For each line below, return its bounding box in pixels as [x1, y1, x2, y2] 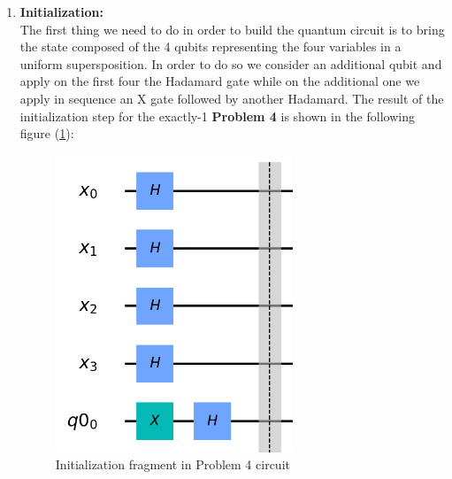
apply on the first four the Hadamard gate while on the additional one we [19, 72, 420, 90]
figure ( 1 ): [19, 124, 74, 143]
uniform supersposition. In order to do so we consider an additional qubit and [19, 54, 442, 73]
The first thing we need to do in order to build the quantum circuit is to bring [19, 19, 445, 38]
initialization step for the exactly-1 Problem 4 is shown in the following [19, 106, 415, 125]
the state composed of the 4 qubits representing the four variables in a [19, 37, 402, 56]
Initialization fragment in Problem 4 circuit [55, 455, 290, 474]
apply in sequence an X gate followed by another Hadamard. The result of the [19, 89, 444, 107]
